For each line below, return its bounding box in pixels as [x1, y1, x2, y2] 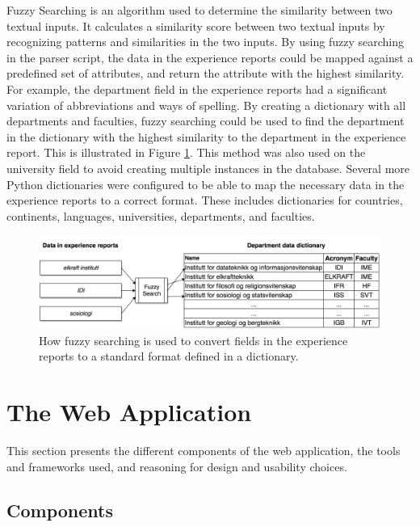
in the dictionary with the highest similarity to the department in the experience [6, 128, 406, 145]
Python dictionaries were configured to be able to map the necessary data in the [6, 175, 405, 192]
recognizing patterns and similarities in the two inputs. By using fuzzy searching [6, 33, 404, 50]
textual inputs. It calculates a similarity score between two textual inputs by [6, 17, 385, 34]
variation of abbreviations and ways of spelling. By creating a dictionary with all [6, 96, 406, 113]
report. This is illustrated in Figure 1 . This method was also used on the [6, 144, 366, 161]
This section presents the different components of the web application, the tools [6, 442, 401, 459]
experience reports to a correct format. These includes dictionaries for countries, [6, 192, 403, 209]
